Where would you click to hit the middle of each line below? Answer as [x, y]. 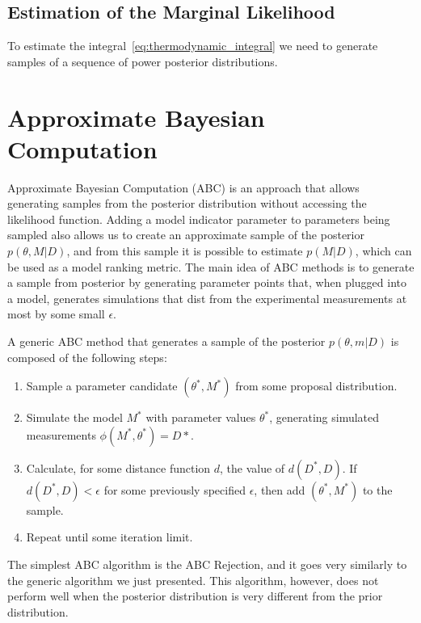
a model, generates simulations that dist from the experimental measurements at [207, 298]
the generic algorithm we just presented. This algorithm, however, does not [193, 580]
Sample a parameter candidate [102, 386]
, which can [383, 251]
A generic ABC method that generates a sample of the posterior [166, 341]
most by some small [56, 314]
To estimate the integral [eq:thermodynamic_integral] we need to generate [193, 46]
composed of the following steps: [87, 357]
